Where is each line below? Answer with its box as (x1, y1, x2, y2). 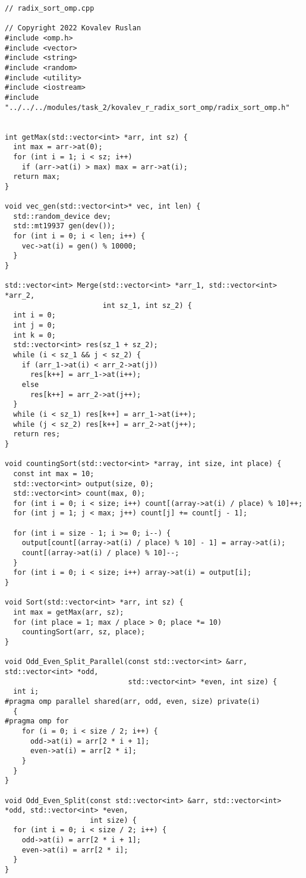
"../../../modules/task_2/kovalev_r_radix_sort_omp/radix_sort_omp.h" (5, 103, 290, 112)
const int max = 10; (13, 469, 94, 478)
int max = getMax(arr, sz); (13, 608, 124, 617)
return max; (13, 172, 61, 181)
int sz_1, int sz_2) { (102, 301, 192, 310)
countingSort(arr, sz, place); (21, 628, 146, 637)
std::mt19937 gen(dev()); (13, 222, 116, 231)
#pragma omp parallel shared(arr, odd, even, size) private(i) (5, 697, 260, 706)
